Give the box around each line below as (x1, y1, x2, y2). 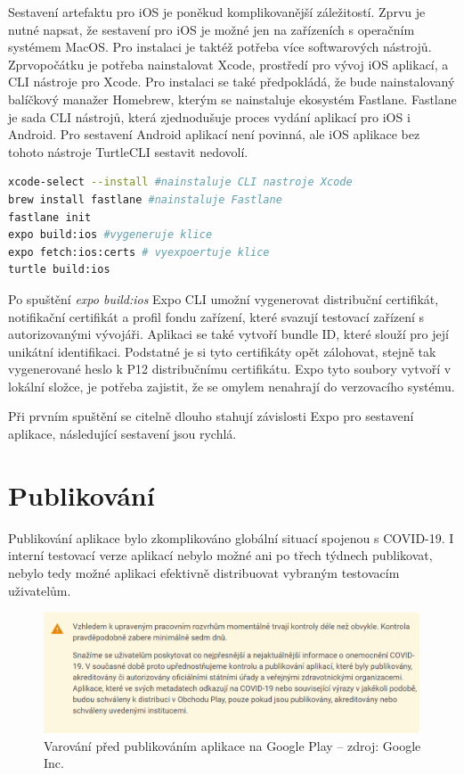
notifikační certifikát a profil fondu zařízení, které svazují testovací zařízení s (8, 307, 425, 326)
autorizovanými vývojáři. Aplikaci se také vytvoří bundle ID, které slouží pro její (8, 325, 449, 343)
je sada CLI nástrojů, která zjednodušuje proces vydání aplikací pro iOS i (8, 107, 411, 126)
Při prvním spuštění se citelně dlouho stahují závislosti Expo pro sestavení (8, 407, 414, 425)
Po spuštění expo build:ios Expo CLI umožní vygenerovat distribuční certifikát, (8, 289, 439, 308)
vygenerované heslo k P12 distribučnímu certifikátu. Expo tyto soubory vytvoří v (8, 359, 452, 378)
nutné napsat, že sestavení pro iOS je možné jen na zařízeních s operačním (8, 20, 415, 38)
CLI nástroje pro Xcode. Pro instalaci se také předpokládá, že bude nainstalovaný (8, 72, 455, 91)
